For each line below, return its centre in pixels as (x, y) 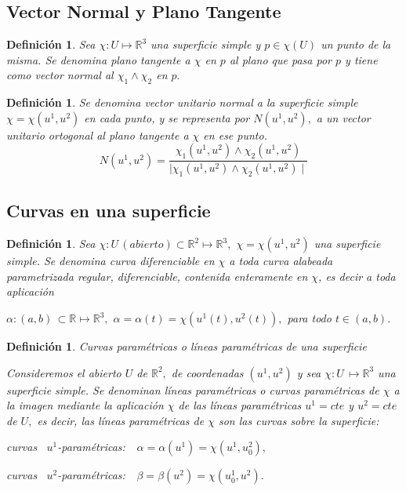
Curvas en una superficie (109, 211)
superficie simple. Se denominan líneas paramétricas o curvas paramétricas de (193, 389)
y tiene (361, 59)
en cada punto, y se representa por (167, 117)
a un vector (343, 117)
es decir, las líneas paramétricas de (121, 420)
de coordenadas (207, 372)
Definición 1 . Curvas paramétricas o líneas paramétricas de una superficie (187, 346)
